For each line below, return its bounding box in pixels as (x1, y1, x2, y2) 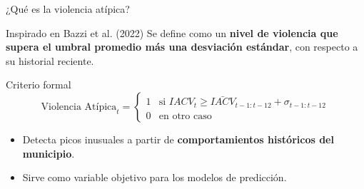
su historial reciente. (6, 53, 94, 68)
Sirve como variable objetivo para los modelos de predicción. (22, 170, 287, 185)
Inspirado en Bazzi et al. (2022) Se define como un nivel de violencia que (6, 25, 338, 40)
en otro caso (158, 111, 212, 121)
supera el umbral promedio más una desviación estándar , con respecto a (6, 39, 358, 54)
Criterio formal (6, 77, 71, 92)
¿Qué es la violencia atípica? (6, 1, 130, 16)
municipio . (22, 145, 75, 160)
